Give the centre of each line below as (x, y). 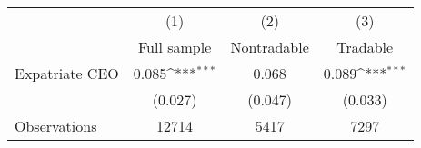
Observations (56, 126)
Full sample (175, 47)
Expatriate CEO (67, 73)
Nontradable (270, 47)
